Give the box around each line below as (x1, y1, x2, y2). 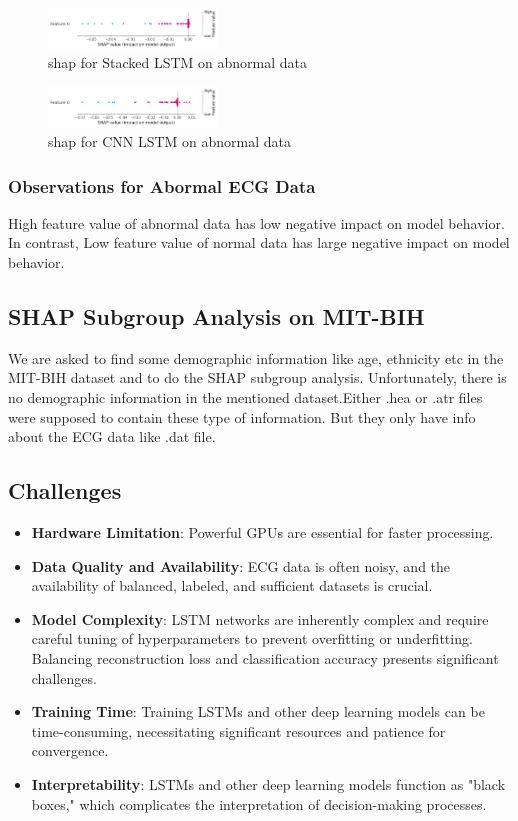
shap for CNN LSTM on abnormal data (48, 131, 292, 152)
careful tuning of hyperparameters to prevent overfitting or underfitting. (31, 628, 473, 649)
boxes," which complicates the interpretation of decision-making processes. (31, 793, 487, 814)
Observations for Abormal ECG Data (8, 173, 316, 198)
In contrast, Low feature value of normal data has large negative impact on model (8, 232, 510, 253)
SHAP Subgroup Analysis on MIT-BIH (8, 301, 425, 332)
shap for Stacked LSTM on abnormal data (48, 52, 307, 73)
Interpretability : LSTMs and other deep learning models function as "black (31, 773, 506, 794)
